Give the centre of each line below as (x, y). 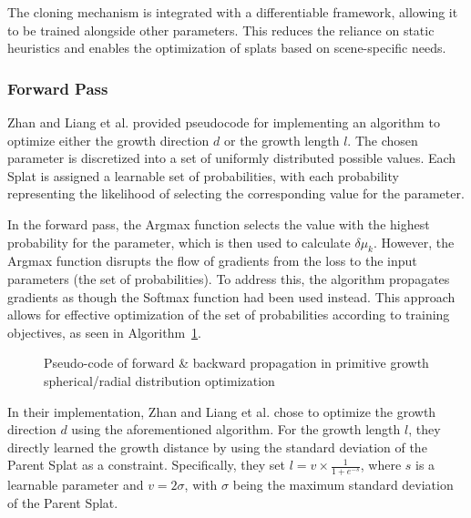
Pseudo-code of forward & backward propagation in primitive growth (236, 363)
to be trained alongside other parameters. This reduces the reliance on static (221, 30)
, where (381, 465)
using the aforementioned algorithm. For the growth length (236, 429)
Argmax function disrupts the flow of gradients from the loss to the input (212, 261)
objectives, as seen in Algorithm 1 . (104, 332)
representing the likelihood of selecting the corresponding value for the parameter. (236, 193)
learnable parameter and (76, 485)
